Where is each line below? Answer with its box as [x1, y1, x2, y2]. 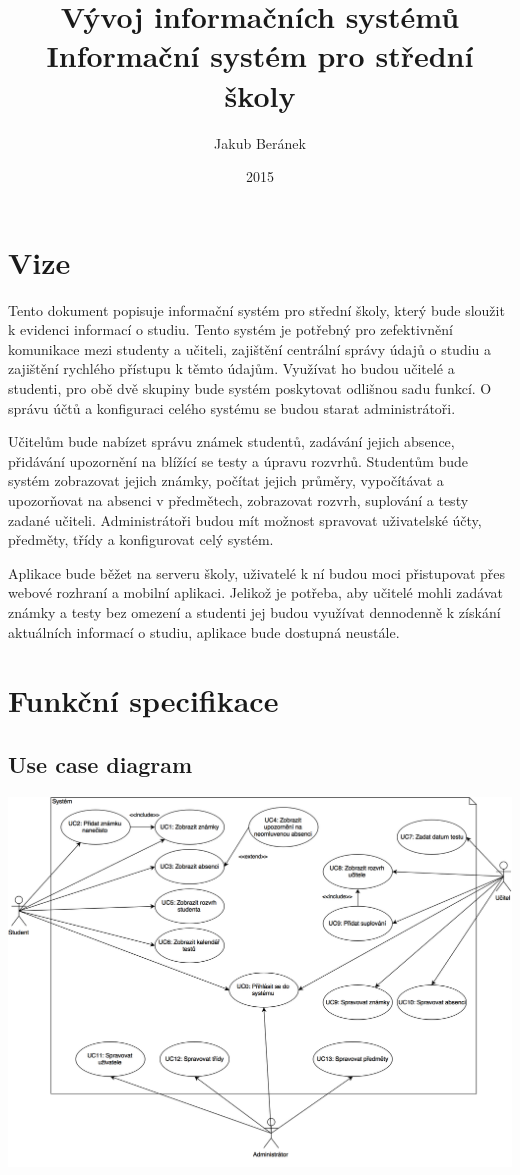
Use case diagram [8, 748, 193, 779]
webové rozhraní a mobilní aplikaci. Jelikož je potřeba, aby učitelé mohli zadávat [8, 582, 503, 603]
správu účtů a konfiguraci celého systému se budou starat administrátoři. [8, 397, 456, 418]
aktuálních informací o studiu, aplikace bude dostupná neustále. [8, 621, 400, 642]
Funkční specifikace [8, 680, 279, 721]
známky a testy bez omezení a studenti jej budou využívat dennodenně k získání [8, 601, 501, 622]
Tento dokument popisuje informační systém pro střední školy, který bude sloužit [8, 299, 505, 320]
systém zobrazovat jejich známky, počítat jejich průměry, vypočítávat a [8, 470, 444, 491]
